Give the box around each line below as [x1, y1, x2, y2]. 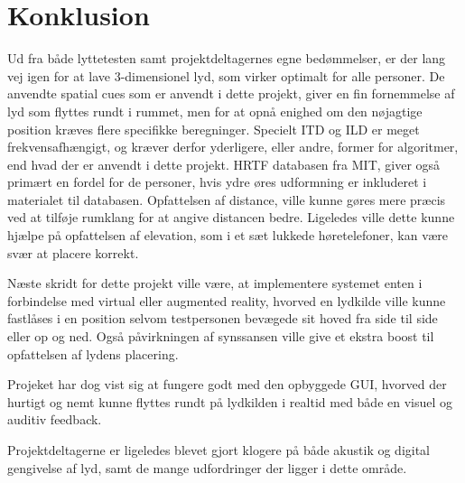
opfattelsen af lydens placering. [7, 344, 179, 363]
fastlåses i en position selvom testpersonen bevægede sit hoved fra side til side [7, 309, 438, 328]
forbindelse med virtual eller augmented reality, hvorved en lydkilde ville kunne [7, 291, 446, 310]
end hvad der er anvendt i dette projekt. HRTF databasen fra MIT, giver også [7, 154, 441, 173]
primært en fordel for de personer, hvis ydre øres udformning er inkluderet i [7, 172, 427, 191]
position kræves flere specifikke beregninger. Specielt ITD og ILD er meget [7, 119, 420, 138]
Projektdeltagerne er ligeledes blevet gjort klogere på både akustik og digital [7, 441, 431, 459]
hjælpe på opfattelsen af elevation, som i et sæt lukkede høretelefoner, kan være [7, 226, 448, 245]
